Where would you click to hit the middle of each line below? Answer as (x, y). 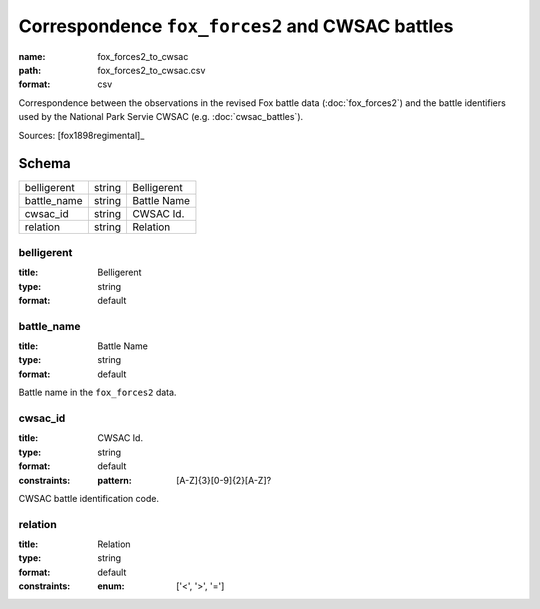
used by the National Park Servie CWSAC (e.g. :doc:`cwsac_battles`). (161, 117)
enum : (111, 586)
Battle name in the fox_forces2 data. (97, 392)
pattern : (114, 480)
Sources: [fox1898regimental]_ (81, 135)
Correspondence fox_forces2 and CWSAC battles (236, 26)
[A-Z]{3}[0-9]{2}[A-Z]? (224, 480)
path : (30, 70)
